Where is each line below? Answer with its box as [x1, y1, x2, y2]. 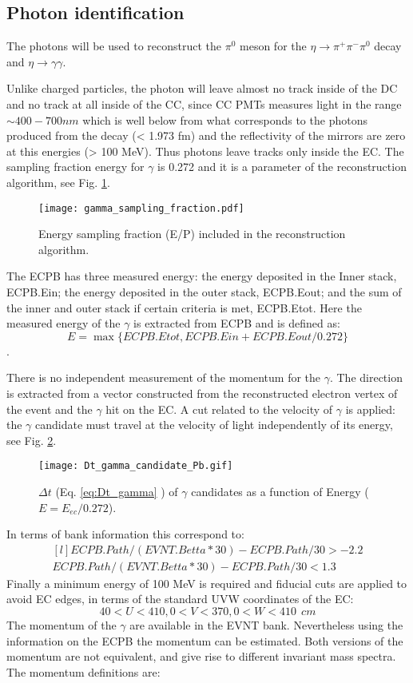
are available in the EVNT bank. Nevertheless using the [129, 617, 403, 633]
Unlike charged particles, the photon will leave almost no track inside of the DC [6, 80, 398, 97]
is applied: [345, 400, 395, 417]
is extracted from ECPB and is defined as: [133, 315, 340, 332]
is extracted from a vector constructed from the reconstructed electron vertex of [6, 384, 398, 401]
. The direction [329, 369, 403, 386]
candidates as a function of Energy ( [191, 482, 369, 499]
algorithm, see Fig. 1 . [6, 173, 110, 190]
